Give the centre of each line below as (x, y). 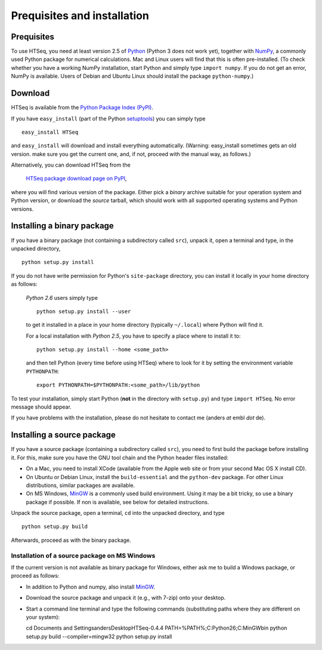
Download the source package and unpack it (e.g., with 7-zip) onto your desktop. (126, 598)
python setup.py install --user (84, 311)
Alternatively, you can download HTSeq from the (71, 165)
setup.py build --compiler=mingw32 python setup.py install (99, 636)
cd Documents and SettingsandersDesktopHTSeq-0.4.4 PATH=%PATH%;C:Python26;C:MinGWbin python (157, 628)
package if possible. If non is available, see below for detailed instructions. (117, 502)
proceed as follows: (35, 576)
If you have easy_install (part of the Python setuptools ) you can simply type (108, 118)
